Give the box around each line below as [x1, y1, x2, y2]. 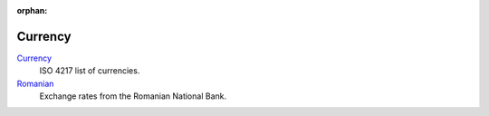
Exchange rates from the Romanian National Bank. [39, 91, 226, 101]
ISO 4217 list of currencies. [39, 65, 140, 76]
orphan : [16, 5, 48, 15]
